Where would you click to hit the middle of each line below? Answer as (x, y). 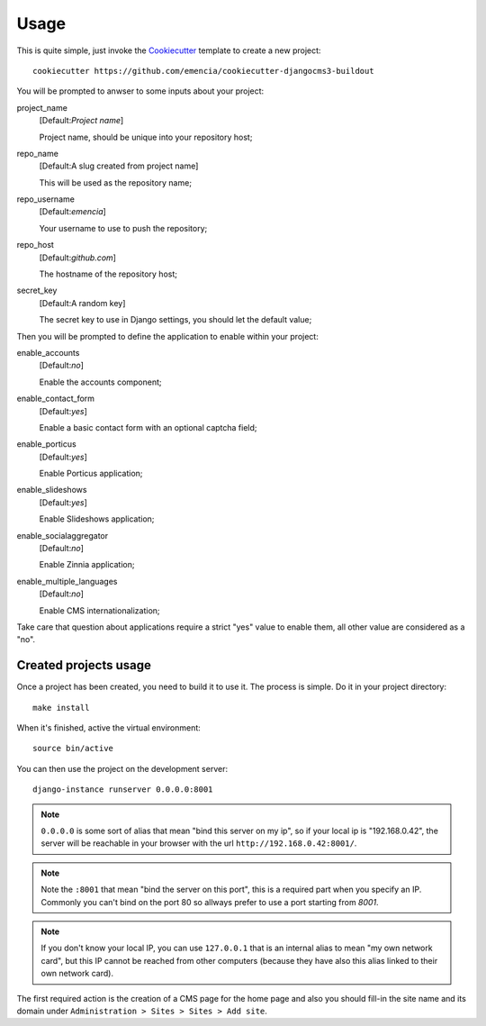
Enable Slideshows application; (97, 519)
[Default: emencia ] (73, 212)
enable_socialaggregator (63, 535)
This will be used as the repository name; (116, 182)
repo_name (37, 153)
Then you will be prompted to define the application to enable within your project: (167, 336)
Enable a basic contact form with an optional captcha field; (148, 427)
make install (61, 708)
